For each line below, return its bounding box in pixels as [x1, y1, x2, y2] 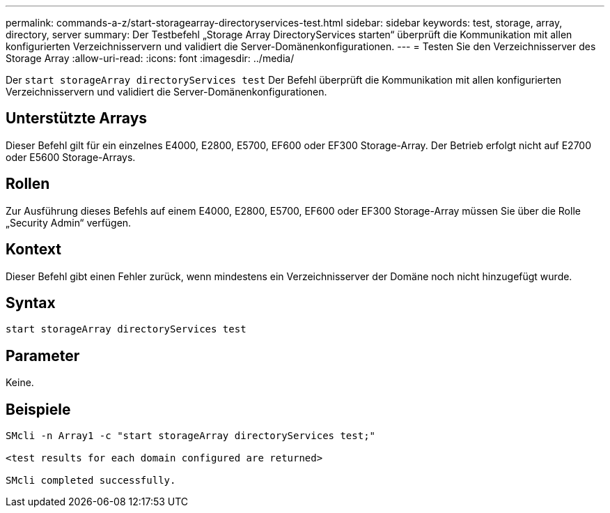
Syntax [6, 293, 56, 312]
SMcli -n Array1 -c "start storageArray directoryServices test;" [6, 430, 376, 442]
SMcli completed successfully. [6, 475, 176, 487]
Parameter [6, 346, 80, 365]
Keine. [6, 376, 34, 389]
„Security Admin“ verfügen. [6, 216, 132, 229]
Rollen [6, 175, 50, 193]
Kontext [6, 240, 61, 259]
